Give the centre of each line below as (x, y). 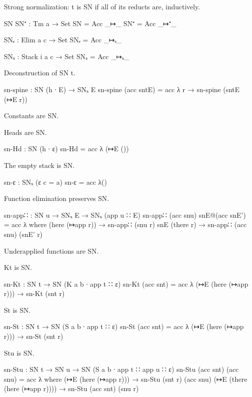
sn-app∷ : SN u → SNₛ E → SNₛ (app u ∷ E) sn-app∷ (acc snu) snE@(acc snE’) (125, 215)
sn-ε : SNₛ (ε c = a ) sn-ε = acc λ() (56, 182)
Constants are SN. (31, 116)
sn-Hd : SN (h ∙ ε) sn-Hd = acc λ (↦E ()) (67, 149)
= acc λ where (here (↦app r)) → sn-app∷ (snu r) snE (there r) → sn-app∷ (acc (125, 224)
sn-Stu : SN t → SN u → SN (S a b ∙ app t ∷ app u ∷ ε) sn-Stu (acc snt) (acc (121, 369)
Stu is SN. (19, 352)
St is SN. (17, 310)
